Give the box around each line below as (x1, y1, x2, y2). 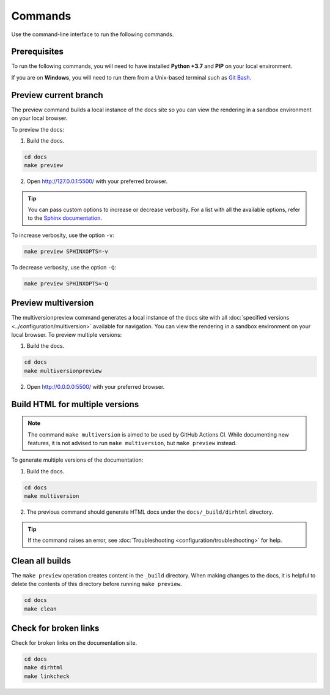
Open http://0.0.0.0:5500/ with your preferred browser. (26, 383, 165, 390)
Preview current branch (11, 89, 103, 100)
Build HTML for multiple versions (11, 399, 139, 410)
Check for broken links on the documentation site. (11, 639, 137, 647)
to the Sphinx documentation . (28, 214, 102, 222)
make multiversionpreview (24, 367, 102, 374)
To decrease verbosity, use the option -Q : (11, 263, 116, 271)
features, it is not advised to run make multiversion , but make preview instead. (28, 440, 237, 447)
